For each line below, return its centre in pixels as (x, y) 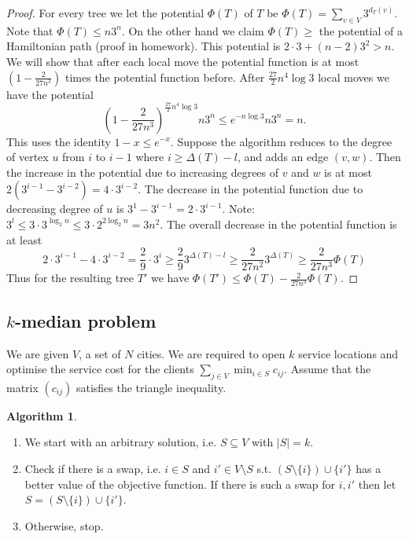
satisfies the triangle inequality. (151, 387)
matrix (22, 387)
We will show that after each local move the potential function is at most (183, 61)
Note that (30, 30)
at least (24, 239)
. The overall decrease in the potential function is (278, 224)
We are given (38, 353)
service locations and (348, 353)
